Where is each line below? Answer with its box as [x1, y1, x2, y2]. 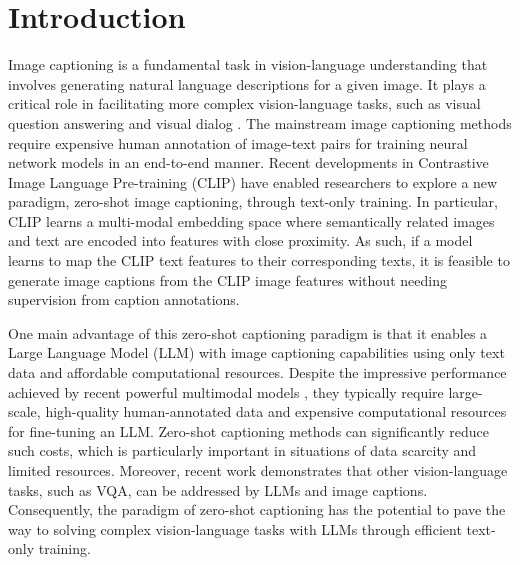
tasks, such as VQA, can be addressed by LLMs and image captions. [8, 479, 428, 500]
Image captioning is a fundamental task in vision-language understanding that [8, 54, 488, 75]
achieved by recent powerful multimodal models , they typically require [8, 381, 444, 402]
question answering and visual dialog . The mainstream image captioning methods [8, 112, 512, 133]
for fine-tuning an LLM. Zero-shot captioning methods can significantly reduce [8, 420, 490, 441]
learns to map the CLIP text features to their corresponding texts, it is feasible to [8, 250, 510, 271]
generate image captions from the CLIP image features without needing [8, 269, 447, 290]
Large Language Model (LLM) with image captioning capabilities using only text [8, 342, 505, 363]
